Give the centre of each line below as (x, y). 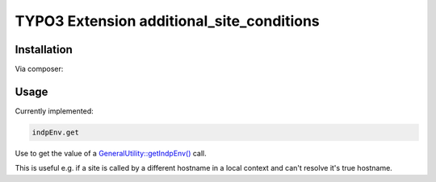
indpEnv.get (56, 132)
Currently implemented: (54, 111)
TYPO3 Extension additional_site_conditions (168, 21)
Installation (44, 50)
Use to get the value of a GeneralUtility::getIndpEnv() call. (111, 153)
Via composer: (39, 69)
